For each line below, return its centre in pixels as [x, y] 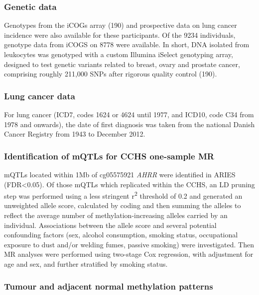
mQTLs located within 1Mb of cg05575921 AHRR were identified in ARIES [120, 174]
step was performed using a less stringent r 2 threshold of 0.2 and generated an [123, 195]
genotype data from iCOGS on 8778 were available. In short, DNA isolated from [127, 44]
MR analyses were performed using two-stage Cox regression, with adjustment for [129, 254]
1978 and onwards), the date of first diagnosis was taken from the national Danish [129, 124]
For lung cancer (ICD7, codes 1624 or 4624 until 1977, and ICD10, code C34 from [129, 114]
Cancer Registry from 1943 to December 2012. [75, 134]
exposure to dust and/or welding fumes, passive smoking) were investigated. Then [129, 244]
